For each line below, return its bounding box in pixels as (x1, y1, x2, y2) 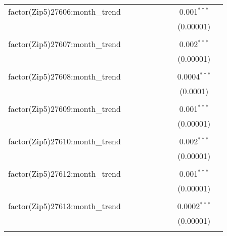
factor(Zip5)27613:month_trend (8, 200, 121, 212)
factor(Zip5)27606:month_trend (8, 6, 121, 17)
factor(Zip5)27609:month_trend (8, 103, 121, 114)
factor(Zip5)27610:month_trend (8, 135, 121, 147)
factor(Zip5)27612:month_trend (8, 168, 121, 179)
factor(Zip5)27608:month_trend (8, 70, 121, 82)
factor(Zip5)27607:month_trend (8, 38, 121, 50)
